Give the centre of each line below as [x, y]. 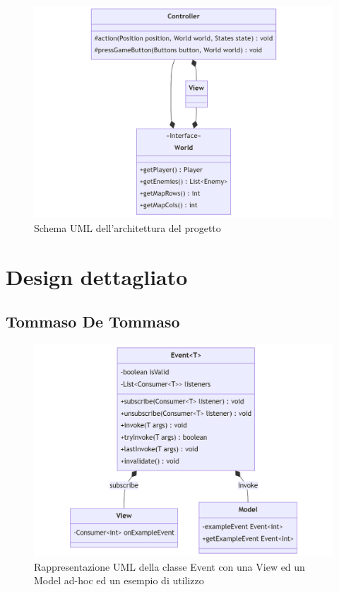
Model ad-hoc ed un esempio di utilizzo [119, 580]
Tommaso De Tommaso [93, 321]
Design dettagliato [97, 276]
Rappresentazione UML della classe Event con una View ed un [169, 566]
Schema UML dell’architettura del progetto [127, 227]
